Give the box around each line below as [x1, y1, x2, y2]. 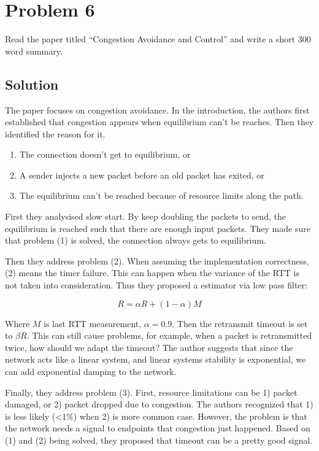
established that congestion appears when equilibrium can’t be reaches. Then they [5, 115, 314, 128]
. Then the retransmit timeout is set [172, 317, 308, 330]
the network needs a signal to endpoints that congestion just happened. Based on [5, 422, 310, 434]
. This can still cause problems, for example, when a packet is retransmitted [26, 329, 312, 342]
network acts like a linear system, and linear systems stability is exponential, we [5, 353, 306, 366]
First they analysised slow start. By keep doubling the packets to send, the [5, 210, 286, 223]
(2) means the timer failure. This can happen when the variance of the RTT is [5, 266, 300, 279]
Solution [5, 74, 59, 93]
